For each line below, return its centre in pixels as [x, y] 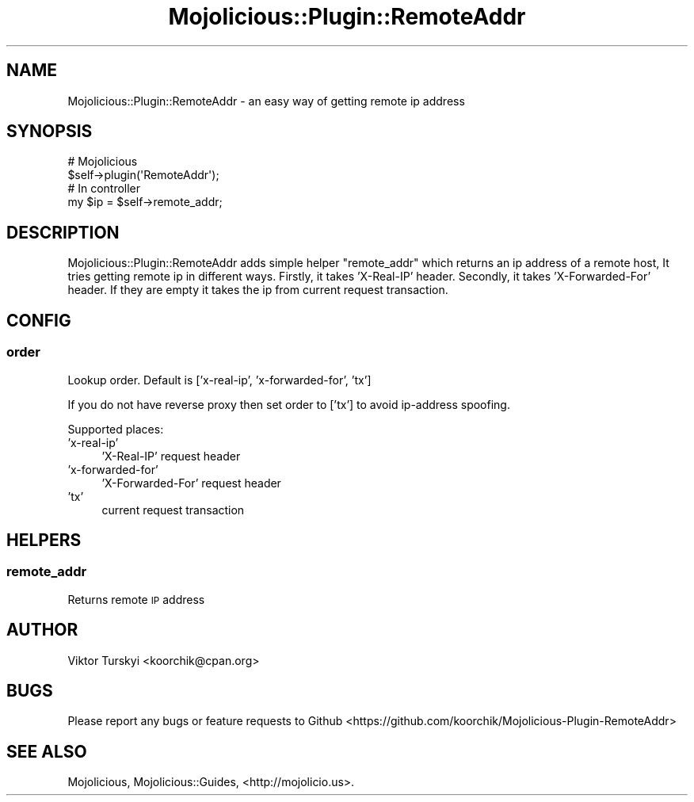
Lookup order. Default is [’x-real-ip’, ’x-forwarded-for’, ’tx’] [219, 380]
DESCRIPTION [63, 232]
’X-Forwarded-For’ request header [191, 483]
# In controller [104, 189]
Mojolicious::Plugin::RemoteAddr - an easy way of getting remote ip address [266, 101]
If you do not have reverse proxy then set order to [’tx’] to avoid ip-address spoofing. [289, 404]
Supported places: [116, 429]
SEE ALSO [47, 751]
